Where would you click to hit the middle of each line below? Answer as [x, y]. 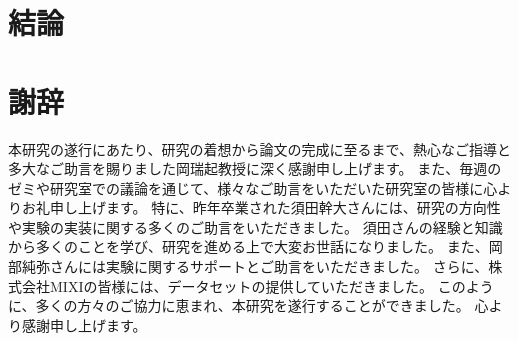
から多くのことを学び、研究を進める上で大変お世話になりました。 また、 [248, 246]
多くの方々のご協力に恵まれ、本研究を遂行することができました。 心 [262, 305]
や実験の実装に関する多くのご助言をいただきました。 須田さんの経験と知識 [255, 226]
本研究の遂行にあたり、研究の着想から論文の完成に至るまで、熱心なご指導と [259, 148]
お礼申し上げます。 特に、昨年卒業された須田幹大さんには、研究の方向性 [261, 207]
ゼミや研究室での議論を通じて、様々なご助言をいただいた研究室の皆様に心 [253, 187]
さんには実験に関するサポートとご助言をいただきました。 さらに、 [269, 266]
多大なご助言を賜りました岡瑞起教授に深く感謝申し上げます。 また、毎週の [255, 168]
